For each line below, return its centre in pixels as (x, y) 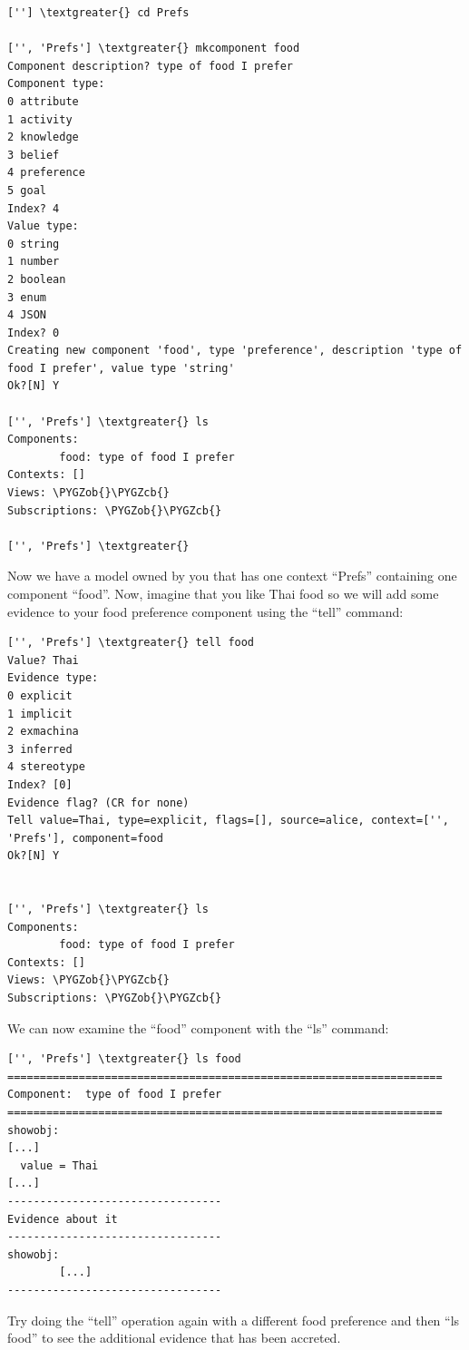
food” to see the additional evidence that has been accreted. (174, 1338)
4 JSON (27, 315)
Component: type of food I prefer (115, 1095)
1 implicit (40, 714)
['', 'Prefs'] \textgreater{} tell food (131, 643)
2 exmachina (43, 732)
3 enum (27, 297)
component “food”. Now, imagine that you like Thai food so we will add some (223, 593)
